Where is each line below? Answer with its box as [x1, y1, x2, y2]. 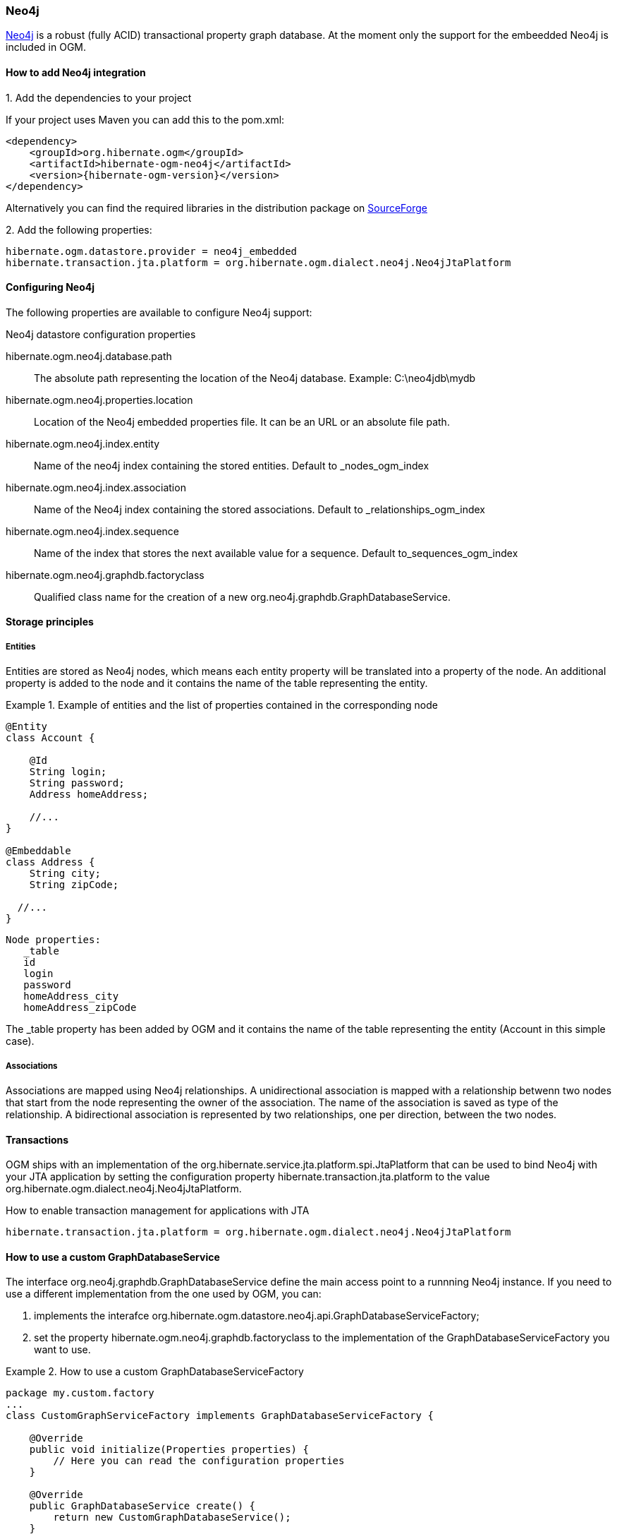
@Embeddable [6, 845, 71, 857]
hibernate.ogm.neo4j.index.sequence [6, 525, 179, 537]
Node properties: [6, 934, 101, 946]
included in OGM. [6, 41, 87, 54]
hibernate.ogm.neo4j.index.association [6, 481, 186, 493]
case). [6, 1035, 35, 1048]
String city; [29, 868, 101, 880]
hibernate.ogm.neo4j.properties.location [6, 393, 193, 406]
